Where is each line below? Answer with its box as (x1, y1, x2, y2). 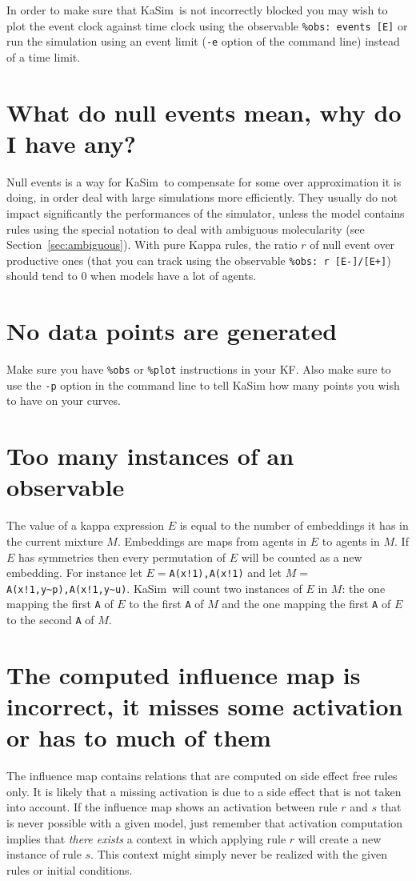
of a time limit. (6, 48, 81, 65)
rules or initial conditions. (6, 861, 133, 878)
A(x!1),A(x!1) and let (169, 564, 282, 581)
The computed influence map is (6, 658, 361, 691)
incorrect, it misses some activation (6, 690, 403, 723)
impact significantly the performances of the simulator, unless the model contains (6, 205, 405, 221)
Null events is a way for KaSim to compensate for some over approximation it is (6, 173, 402, 190)
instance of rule (6, 846, 82, 863)
